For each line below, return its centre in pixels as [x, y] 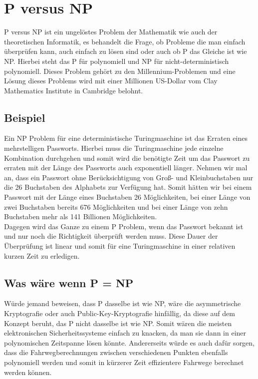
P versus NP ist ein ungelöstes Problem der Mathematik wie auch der [111, 32]
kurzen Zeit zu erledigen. [42, 255]
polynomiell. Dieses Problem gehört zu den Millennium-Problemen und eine [120, 71]
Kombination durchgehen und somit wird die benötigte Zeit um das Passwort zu [127, 158]
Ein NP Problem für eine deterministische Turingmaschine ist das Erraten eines [126, 138]
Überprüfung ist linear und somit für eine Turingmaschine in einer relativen [120, 246]
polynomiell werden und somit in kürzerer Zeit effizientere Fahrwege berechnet [124, 362]
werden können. [28, 372]
